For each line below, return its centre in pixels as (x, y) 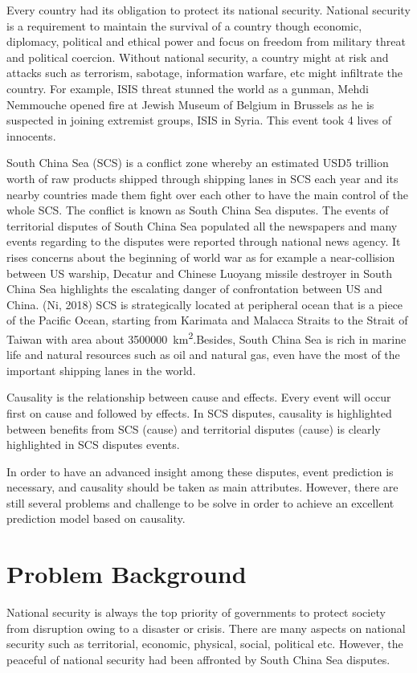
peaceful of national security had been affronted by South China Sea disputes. (198, 659)
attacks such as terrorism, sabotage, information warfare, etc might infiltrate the (204, 73)
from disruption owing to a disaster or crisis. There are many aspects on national (206, 628)
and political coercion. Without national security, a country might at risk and (198, 57)
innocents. (31, 135)
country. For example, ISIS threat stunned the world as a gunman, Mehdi (188, 88)
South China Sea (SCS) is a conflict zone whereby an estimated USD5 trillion (198, 163)
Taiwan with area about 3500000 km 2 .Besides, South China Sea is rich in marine (206, 337)
